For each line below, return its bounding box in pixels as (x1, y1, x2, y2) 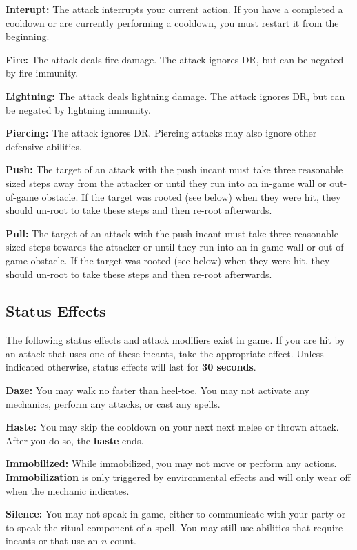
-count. (107, 533, 136, 548)
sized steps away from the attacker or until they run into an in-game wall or (6, 175, 327, 190)
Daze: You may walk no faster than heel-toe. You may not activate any (6, 383, 309, 397)
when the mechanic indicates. (6, 483, 130, 498)
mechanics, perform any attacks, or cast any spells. (6, 396, 221, 411)
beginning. (6, 29, 50, 43)
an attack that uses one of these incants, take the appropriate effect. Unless (6, 346, 324, 360)
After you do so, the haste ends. (6, 433, 144, 447)
